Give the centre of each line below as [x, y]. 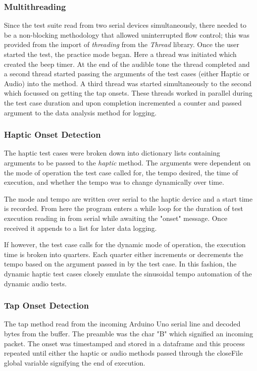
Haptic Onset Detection [52, 134]
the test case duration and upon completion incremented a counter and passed [123, 102]
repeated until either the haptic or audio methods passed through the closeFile [124, 353]
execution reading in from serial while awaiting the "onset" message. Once [116, 218]
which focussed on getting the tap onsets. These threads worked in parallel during [128, 93]
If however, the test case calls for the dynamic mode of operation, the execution [125, 244]
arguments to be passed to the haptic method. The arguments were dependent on [128, 162]
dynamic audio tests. [35, 283]
